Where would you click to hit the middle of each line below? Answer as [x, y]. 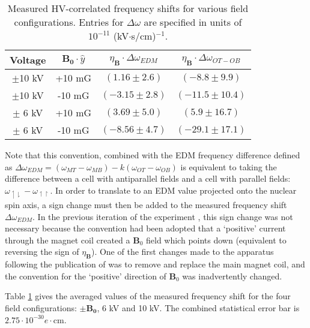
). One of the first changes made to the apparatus [182, 252]
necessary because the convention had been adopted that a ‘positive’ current [145, 228]
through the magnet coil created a [68, 240]
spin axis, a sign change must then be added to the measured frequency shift [146, 204]
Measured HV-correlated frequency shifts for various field [128, 8]
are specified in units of [193, 22]
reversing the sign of [42, 252]
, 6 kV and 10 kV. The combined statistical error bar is [198, 307]
